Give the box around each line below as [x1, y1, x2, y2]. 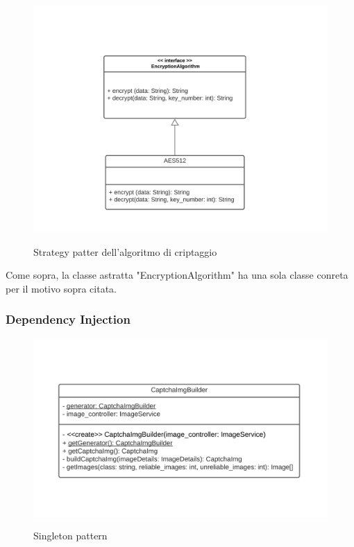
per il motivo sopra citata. [6, 281, 117, 295]
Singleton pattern [33, 528, 108, 543]
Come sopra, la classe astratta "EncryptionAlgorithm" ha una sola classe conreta [6, 268, 348, 282]
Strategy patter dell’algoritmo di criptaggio [33, 244, 217, 259]
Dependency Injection [6, 311, 130, 328]
